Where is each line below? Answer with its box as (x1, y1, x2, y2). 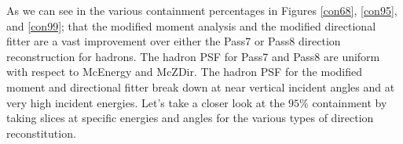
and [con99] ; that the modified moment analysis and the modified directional (6, 17, 376, 34)
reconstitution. (6, 124, 76, 141)
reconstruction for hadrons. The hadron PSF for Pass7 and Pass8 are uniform (6, 48, 380, 64)
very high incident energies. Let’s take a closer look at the (6, 94, 285, 110)
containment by (312, 94, 387, 110)
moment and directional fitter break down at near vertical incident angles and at (6, 78, 395, 95)
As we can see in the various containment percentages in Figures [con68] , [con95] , (6, 2, 398, 18)
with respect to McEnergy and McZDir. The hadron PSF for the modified (6, 63, 362, 80)
